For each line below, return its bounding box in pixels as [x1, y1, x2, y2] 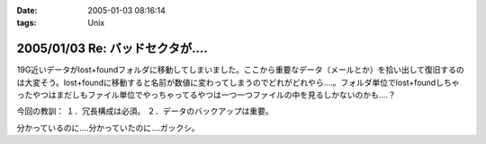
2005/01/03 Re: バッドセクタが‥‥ [16, 41, 209, 56]
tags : [16, 18, 37, 29]
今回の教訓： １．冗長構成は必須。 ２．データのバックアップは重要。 [16, 106, 274, 116]
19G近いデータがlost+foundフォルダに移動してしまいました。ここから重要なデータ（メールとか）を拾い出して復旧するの [16, 64, 465, 75]
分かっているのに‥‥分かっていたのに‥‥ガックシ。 [16, 122, 200, 133]
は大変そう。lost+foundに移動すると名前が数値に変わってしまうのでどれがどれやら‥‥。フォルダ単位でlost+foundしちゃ [16, 77, 460, 88]
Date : [16, 5, 38, 15]
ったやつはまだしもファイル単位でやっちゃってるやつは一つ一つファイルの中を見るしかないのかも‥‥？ [16, 89, 396, 100]
